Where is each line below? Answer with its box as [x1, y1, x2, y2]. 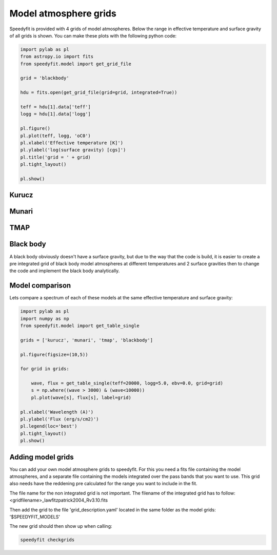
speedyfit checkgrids [20, 537, 75, 543]
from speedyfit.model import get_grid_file [20, 61, 132, 67]
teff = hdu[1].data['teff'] [20, 104, 91, 110]
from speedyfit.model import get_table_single [20, 322, 140, 329]
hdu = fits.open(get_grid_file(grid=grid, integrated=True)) [20, 90, 177, 95]
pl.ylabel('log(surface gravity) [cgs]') [20, 147, 126, 153]
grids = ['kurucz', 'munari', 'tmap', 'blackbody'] [20, 337, 153, 343]
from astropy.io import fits [20, 54, 94, 60]
